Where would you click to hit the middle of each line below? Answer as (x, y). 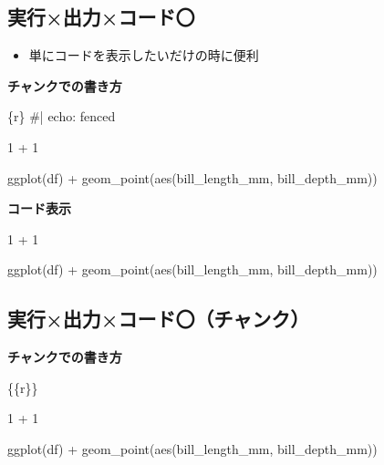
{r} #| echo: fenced (62, 116)
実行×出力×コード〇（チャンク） (159, 319)
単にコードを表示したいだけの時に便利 (144, 55)
